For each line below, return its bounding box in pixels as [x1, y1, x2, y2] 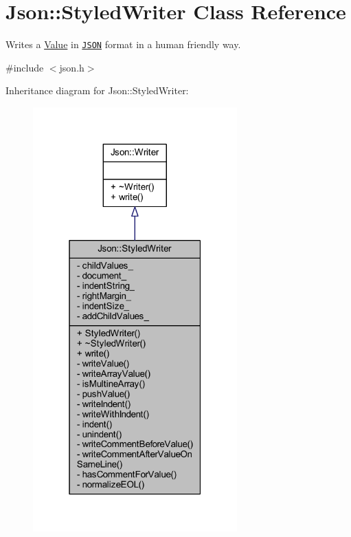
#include [5, 60, 44, 74]
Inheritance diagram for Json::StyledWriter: [5, 83, 189, 98]
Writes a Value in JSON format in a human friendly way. [5, 37, 241, 52]
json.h [59, 60, 84, 74]
